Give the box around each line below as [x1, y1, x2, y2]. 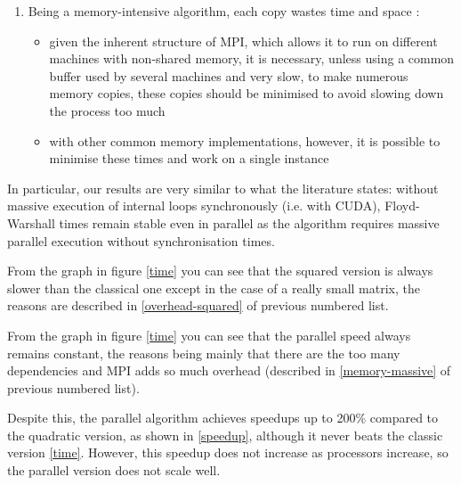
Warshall [7, 213, 55, 232]
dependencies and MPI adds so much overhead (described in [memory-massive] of [7, 361, 451, 380]
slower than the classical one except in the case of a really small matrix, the [7, 278, 420, 297]
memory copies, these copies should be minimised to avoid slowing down [49, 84, 444, 103]
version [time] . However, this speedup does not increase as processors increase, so [7, 443, 449, 462]
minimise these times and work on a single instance [49, 149, 329, 168]
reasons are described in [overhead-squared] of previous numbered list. [7, 296, 389, 315]
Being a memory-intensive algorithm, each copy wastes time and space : [28, 2, 420, 20]
